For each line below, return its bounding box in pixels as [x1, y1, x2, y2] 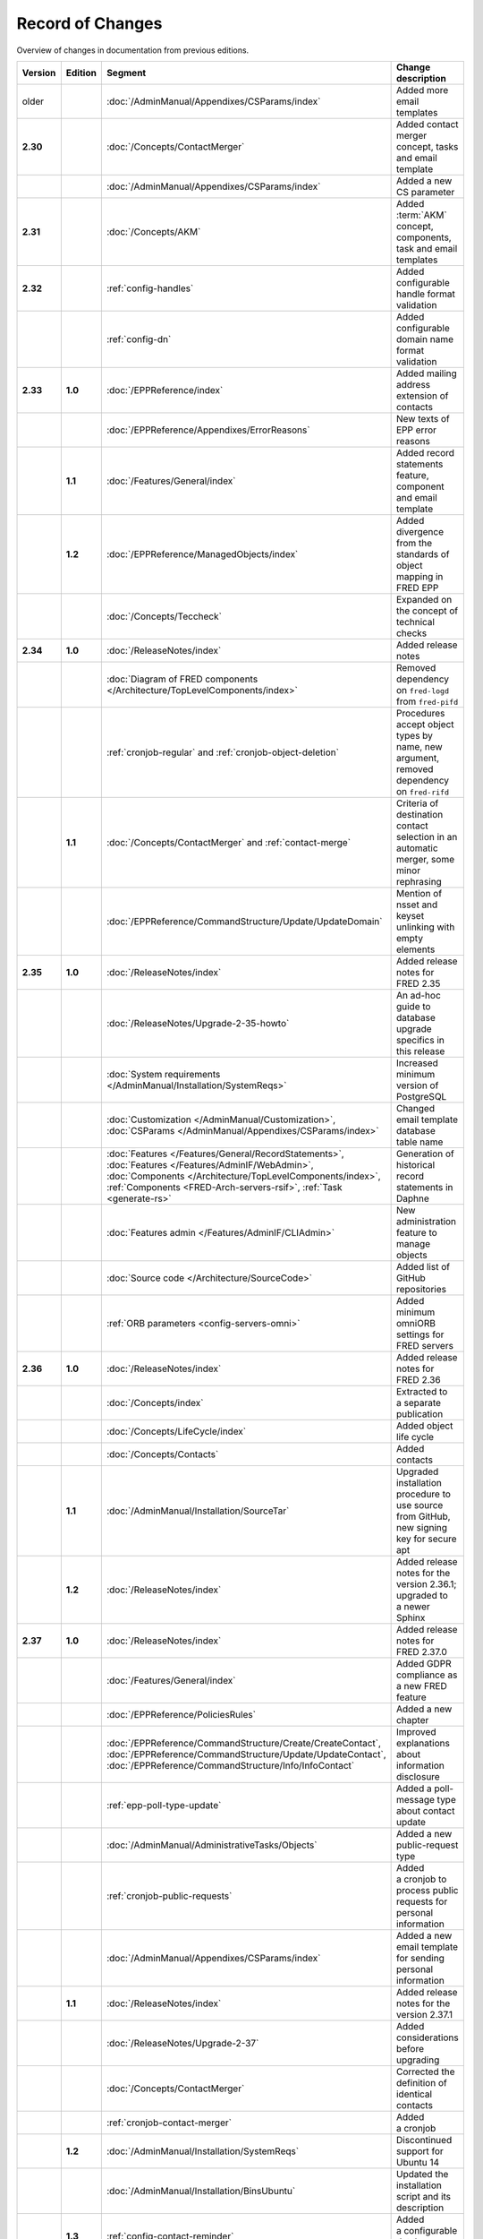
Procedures [395, 707, 445, 719]
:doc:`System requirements [106, 1068, 221, 1080]
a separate [395, 1396, 442, 1409]
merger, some [395, 853, 455, 865]
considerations [395, 2031, 460, 2044]
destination [395, 808, 444, 820]
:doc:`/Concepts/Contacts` [106, 1447, 219, 1460]
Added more [395, 83, 449, 96]
